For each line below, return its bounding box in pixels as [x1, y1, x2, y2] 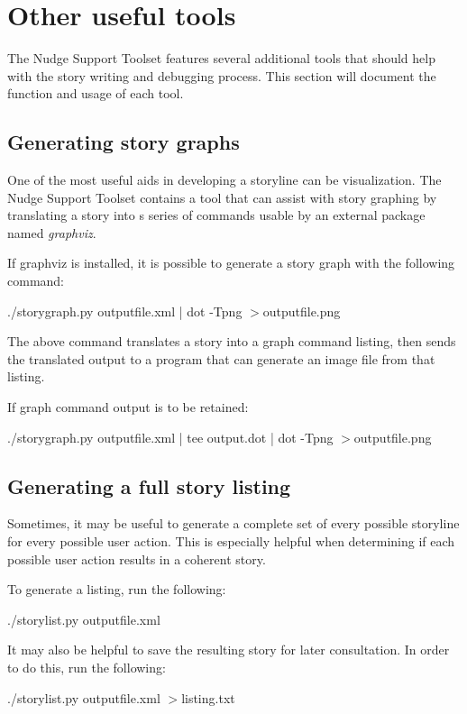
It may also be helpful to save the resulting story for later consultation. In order [7, 640, 450, 659]
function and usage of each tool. [7, 84, 184, 103]
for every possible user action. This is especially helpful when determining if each [7, 532, 455, 551]
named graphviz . [7, 223, 96, 242]
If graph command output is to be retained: [7, 398, 249, 416]
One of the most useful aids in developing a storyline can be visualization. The [7, 170, 442, 189]
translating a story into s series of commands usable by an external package [7, 206, 426, 224]
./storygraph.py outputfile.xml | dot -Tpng [7, 301, 243, 320]
